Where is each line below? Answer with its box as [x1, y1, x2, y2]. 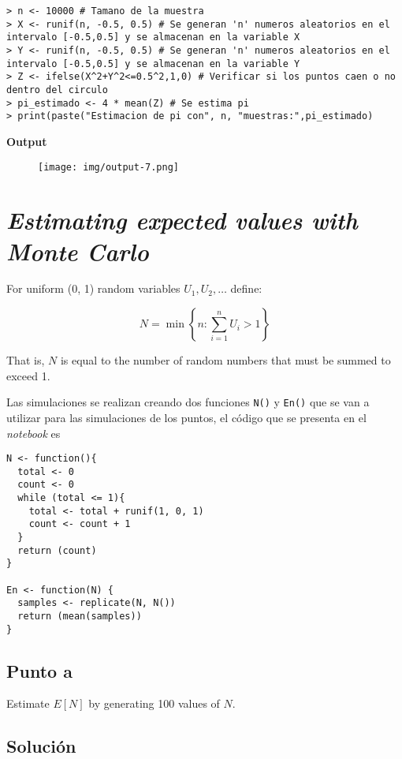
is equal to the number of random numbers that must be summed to [60, 352, 391, 368]
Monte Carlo [6, 234, 149, 267]
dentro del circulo [6, 84, 108, 95]
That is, [6, 352, 45, 368]
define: [230, 280, 262, 297]
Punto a [6, 658, 73, 682]
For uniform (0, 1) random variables [6, 280, 181, 297]
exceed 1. [6, 367, 50, 383]
